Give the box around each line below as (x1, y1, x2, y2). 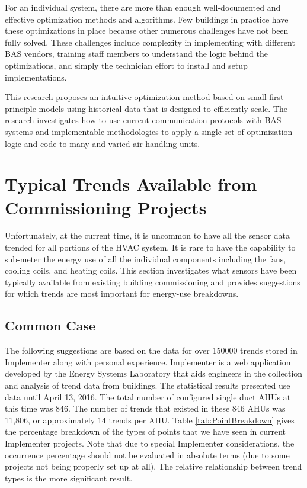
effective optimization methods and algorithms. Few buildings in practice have (5, 12, 289, 25)
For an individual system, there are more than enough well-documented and (5, 1, 281, 13)
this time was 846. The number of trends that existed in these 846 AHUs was (5, 402, 286, 415)
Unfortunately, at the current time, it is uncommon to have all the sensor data (5, 229, 290, 242)
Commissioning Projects (5, 195, 207, 219)
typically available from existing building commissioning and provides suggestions (5, 275, 300, 288)
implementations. (5, 70, 67, 83)
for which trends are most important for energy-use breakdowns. (5, 287, 239, 300)
